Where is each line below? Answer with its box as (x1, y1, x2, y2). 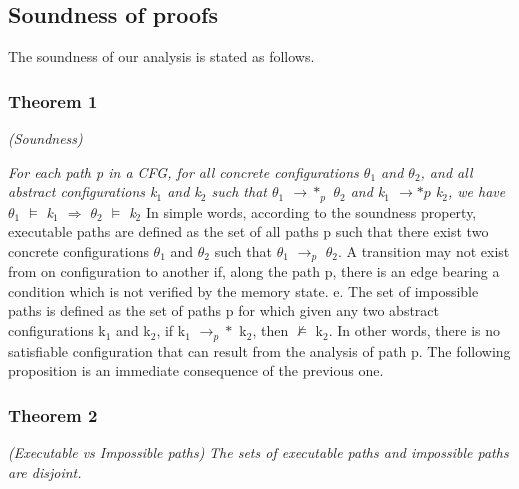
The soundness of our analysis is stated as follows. (8, 46, 315, 67)
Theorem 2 (8, 402, 98, 427)
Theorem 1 (8, 88, 98, 113)
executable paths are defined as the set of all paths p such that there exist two (8, 221, 489, 242)
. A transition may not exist (337, 240, 510, 261)
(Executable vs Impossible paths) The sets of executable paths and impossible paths (8, 441, 509, 462)
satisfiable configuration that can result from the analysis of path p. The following (8, 340, 511, 361)
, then (252, 320, 289, 341)
